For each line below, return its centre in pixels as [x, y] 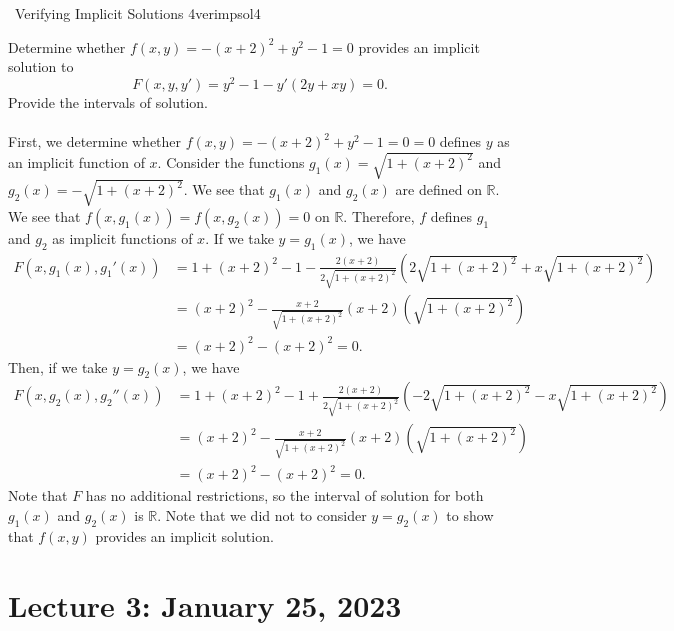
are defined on [438, 189]
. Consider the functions [231, 161]
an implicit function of [76, 161]
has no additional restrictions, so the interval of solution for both [284, 495]
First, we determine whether [95, 141]
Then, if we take [58, 366]
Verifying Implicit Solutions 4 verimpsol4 [137, 13]
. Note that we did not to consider [262, 514]
